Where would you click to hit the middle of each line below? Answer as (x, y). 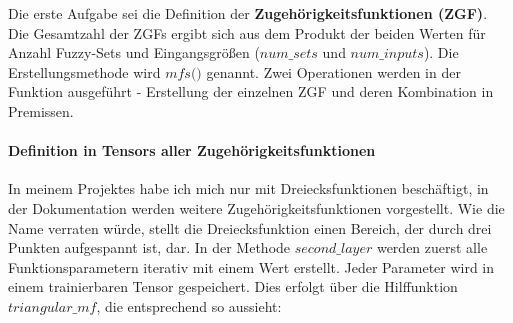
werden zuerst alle (432, 247)
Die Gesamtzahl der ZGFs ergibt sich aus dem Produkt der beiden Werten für (247, 32)
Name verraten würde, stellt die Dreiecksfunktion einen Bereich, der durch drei (250, 227)
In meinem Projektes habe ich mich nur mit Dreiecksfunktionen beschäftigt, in (248, 188)
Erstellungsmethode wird (84, 71)
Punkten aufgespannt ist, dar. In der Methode (149, 247)
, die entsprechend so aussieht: (189, 305)
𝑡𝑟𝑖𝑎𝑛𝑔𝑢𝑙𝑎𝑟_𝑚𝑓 (52, 307)
